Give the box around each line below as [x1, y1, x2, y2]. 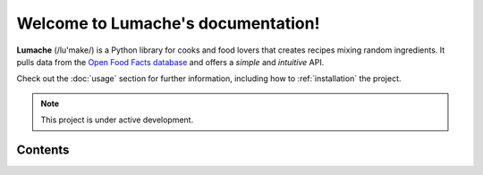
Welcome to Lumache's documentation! [16, 13, 320, 33]
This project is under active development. [40, 114, 194, 125]
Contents [16, 142, 70, 157]
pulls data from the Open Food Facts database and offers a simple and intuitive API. [16, 56, 325, 67]
